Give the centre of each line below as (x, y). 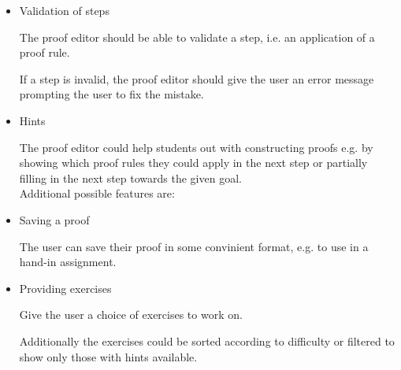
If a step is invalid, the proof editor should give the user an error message (197, 78)
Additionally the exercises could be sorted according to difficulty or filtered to (207, 340)
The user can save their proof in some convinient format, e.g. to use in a (194, 246)
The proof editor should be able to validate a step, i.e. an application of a (197, 37)
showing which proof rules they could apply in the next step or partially (193, 163)
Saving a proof (54, 219)
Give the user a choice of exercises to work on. (131, 314)
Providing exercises (65, 288)
